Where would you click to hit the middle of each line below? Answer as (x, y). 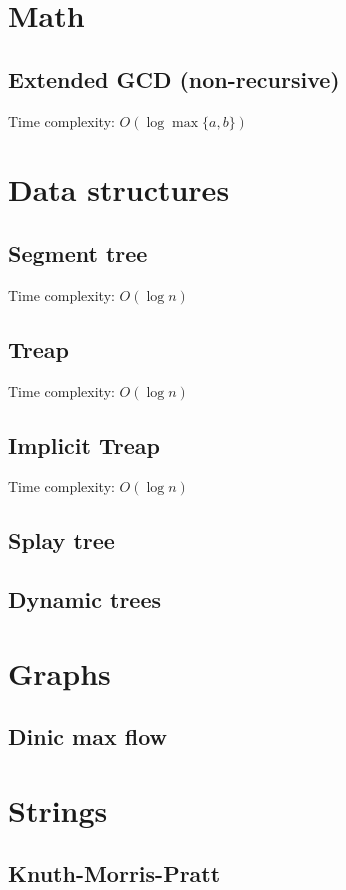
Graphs (59, 672)
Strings (58, 809)
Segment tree (78, 252)
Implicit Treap (84, 444)
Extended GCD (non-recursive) (174, 78)
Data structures (119, 189)
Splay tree (61, 540)
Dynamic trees (85, 599)
